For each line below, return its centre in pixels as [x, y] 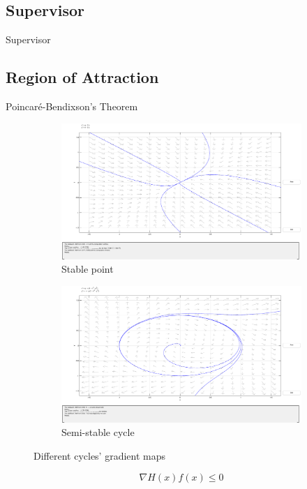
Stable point [88, 269]
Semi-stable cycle [98, 432]
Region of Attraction [82, 77]
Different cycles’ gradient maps [100, 455]
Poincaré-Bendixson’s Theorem [72, 106]
